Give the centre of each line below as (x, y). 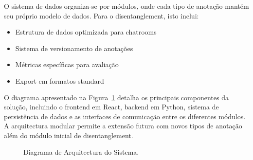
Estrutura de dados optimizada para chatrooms (86, 32)
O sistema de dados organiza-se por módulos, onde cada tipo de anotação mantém (126, 6)
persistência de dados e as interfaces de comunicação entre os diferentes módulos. (125, 116)
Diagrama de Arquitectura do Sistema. (81, 151)
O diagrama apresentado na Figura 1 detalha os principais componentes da (116, 97)
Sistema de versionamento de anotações (74, 48)
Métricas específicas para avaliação (67, 64)
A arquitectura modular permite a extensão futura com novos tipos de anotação (123, 126)
